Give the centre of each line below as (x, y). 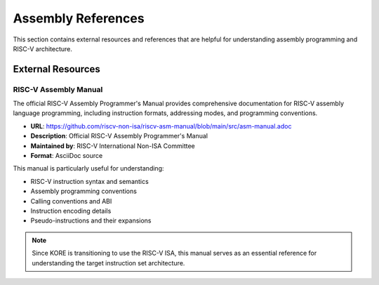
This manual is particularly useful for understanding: (88, 168)
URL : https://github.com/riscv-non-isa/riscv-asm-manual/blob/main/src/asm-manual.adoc (161, 126)
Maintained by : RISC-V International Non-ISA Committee (113, 146)
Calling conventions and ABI (71, 201)
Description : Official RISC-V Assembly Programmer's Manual (119, 136)
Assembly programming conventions (84, 191)
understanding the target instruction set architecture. (108, 263)
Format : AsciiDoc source (67, 156)
